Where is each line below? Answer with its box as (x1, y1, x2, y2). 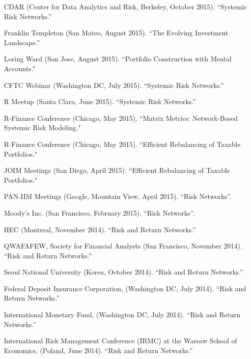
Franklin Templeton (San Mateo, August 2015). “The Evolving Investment (4, 28, 228, 38)
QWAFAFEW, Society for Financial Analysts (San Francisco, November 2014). (4, 241, 242, 251)
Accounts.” (4, 63, 36, 73)
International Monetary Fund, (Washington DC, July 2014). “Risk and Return (4, 309, 241, 320)
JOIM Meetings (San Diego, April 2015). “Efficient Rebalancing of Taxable (4, 165, 230, 175)
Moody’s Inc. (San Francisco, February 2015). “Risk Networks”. (4, 207, 195, 218)
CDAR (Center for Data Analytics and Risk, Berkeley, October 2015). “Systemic (4, 1, 247, 11)
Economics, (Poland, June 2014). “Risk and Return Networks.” (4, 345, 193, 355)
